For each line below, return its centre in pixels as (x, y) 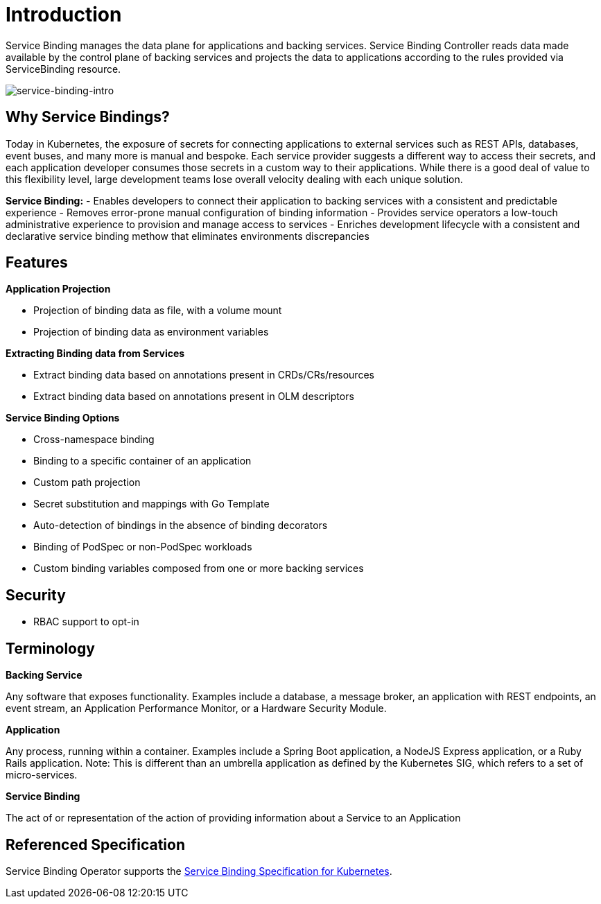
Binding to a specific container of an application (142, 461)
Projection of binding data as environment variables (151, 332)
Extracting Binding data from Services (95, 354)
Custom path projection (87, 483)
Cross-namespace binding (94, 440)
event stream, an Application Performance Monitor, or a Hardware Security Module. (196, 709)
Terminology (50, 648)
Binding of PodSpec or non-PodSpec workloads (143, 547)
